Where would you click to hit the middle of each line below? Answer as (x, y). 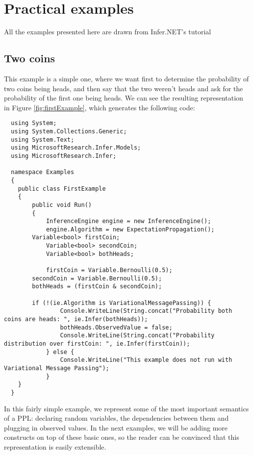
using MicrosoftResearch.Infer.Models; (76, 148)
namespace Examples (43, 172)
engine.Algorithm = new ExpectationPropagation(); (130, 229)
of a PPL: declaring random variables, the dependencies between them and (116, 418)
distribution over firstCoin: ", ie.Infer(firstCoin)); (97, 344)
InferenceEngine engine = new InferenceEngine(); (128, 221)
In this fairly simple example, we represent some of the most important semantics (126, 408)
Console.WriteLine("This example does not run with (146, 360)
